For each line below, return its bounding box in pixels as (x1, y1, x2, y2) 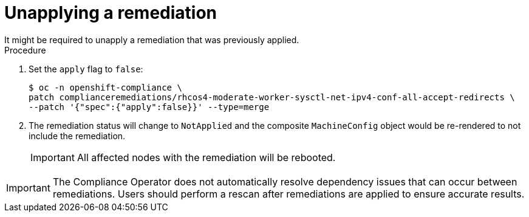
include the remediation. (29, 130, 126, 141)
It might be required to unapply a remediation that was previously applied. (4, 34, 299, 45)
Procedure (4, 44, 46, 55)
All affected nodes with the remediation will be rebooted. (77, 151, 336, 164)
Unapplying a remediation (4, 2, 217, 23)
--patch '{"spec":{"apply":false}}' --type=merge (29, 102, 270, 112)
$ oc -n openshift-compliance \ (29, 82, 182, 92)
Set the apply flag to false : (29, 63, 143, 74)
